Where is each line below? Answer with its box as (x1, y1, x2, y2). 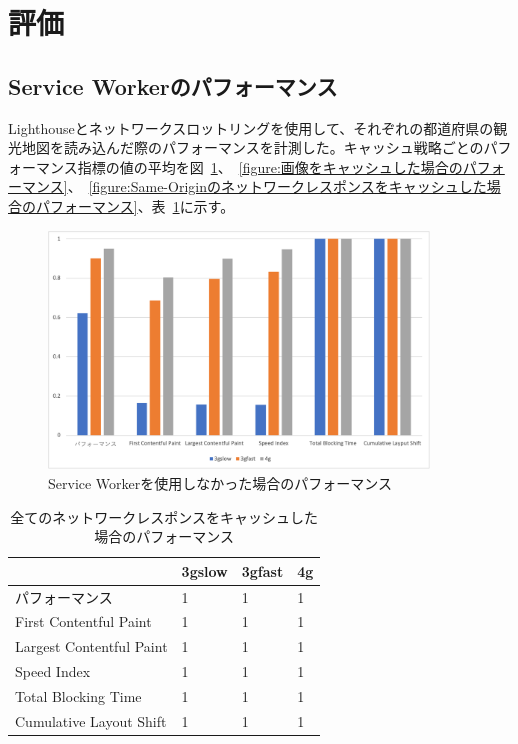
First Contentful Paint (15, 611, 152, 632)
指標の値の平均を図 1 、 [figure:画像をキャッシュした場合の (77, 156, 463, 177)
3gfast (241, 560, 284, 581)
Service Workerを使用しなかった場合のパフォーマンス (48, 473, 393, 493)
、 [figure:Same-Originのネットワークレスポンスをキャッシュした (67, 176, 487, 197)
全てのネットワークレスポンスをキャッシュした (10, 506, 319, 527)
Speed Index (15, 661, 91, 682)
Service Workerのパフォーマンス (8, 70, 338, 101)
